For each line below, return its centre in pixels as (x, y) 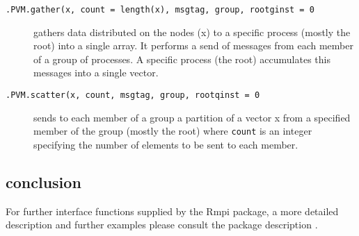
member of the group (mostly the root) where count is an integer (173, 131)
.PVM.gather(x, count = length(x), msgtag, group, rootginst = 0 (160, 10)
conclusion (43, 182)
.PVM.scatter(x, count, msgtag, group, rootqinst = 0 (133, 95)
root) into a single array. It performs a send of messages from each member (193, 45)
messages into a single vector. (96, 73)
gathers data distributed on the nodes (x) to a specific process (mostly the (192, 32)
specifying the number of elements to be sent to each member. (166, 144)
